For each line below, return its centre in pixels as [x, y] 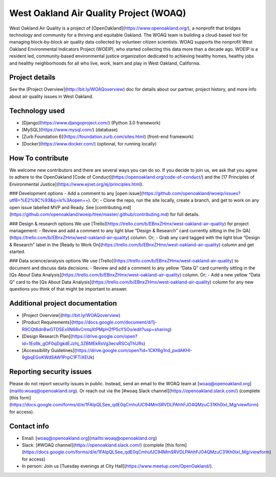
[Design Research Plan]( [47, 337]
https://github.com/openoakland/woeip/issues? [192, 193]
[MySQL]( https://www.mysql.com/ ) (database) [70, 130]
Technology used [37, 111]
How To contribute [39, 158]
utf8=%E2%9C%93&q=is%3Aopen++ [49, 200]
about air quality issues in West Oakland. [51, 96]
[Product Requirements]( [47, 322]
